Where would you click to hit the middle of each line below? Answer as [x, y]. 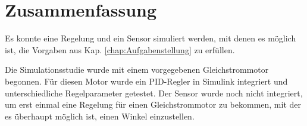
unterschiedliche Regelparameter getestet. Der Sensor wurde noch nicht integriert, [154, 93]
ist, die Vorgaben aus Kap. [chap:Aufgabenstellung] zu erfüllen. [120, 49]
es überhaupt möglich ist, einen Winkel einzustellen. [100, 116]
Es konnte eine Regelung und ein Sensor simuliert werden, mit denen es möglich [151, 38]
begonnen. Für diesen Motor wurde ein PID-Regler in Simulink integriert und [146, 81]
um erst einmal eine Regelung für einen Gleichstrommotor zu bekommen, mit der [153, 104]
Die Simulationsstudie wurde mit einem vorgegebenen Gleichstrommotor [137, 70]
